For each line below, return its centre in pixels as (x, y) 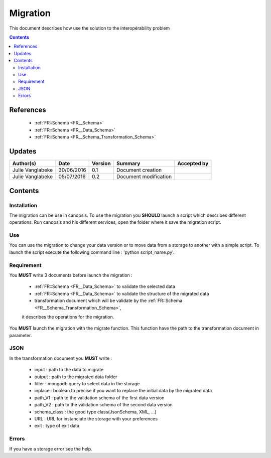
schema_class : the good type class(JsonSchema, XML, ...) (95, 412)
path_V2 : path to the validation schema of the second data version (103, 405)
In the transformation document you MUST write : (61, 358)
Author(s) (24, 164)
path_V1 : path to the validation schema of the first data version (99, 398)
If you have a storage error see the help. (51, 448)
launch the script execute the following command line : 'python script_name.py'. (92, 252)
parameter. (21, 335)
